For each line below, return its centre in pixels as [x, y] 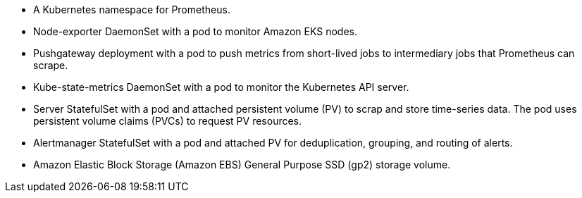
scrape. [51, 65]
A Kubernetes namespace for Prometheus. [132, 10]
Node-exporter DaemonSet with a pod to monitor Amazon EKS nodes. [195, 31]
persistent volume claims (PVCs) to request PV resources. [168, 121]
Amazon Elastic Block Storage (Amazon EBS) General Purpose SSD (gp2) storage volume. [242, 165]
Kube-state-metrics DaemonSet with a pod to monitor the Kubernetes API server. [221, 87]
